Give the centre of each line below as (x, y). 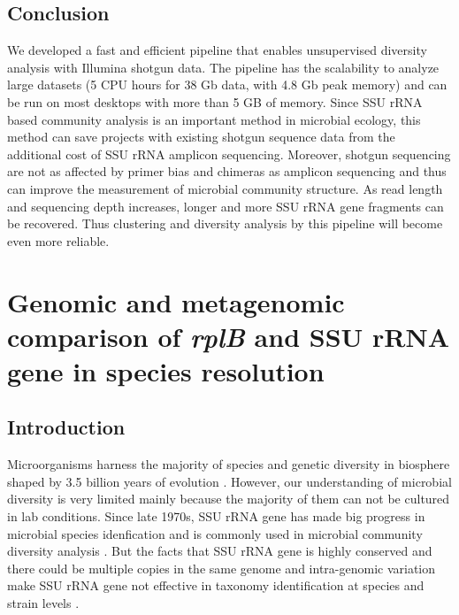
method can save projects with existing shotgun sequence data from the (201, 137)
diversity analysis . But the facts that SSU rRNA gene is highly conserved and (220, 551)
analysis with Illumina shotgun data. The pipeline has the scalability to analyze (223, 67)
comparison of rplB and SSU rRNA (229, 336)
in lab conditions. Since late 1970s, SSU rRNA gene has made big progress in (216, 516)
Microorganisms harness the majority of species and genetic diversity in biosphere (229, 464)
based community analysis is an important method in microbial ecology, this (214, 119)
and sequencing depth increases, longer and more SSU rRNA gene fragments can (226, 206)
